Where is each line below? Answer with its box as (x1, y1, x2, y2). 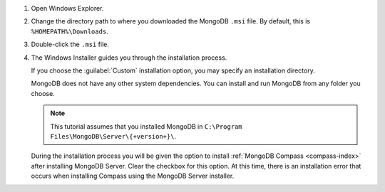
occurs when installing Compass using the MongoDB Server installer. (31, 171, 235, 181)
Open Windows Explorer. (31, 4, 104, 12)
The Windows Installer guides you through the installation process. (31, 53, 227, 62)
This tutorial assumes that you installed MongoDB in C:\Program (50, 122, 242, 131)
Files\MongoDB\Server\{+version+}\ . (50, 132, 177, 140)
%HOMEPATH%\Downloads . (31, 27, 108, 36)
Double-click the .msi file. (31, 40, 110, 49)
